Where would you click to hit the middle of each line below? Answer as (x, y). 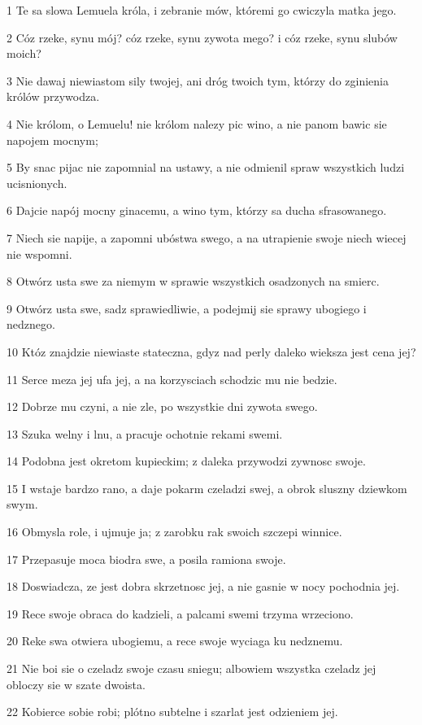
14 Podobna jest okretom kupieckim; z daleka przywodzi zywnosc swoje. (186, 461)
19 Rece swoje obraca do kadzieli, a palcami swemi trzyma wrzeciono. (180, 613)
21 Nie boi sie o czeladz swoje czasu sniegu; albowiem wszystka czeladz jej (191, 668)
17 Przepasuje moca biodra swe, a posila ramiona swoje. (146, 559)
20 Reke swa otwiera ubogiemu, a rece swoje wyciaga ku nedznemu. (175, 641)
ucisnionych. (37, 183)
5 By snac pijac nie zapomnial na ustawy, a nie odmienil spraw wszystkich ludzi (206, 167)
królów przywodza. (53, 96)
